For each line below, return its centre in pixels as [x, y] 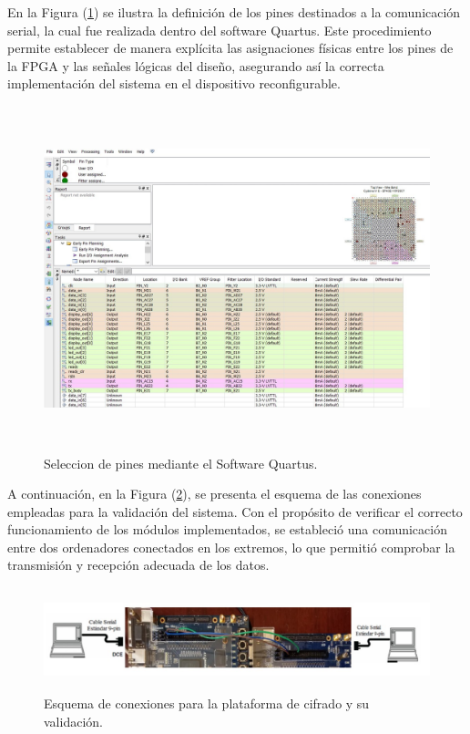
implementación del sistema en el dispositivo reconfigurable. [174, 83]
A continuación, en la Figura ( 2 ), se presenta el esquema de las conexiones [215, 494]
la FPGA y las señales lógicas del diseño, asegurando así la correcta [196, 65]
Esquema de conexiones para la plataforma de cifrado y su [207, 703]
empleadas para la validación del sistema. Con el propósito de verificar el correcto [235, 511]
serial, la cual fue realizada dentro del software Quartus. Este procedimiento [220, 30]
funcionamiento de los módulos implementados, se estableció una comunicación [227, 529]
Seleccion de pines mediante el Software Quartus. [181, 463]
